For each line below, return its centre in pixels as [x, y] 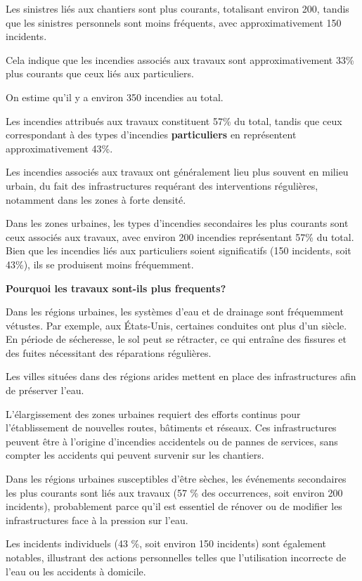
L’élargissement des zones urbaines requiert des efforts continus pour [153, 413]
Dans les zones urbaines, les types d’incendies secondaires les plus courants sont [177, 223]
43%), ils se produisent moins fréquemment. [100, 264]
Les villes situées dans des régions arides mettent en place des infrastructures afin [181, 376]
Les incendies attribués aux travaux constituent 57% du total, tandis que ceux [174, 120]
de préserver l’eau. [45, 390]
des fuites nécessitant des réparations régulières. [109, 352]
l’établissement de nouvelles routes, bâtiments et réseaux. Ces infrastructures [171, 427]
